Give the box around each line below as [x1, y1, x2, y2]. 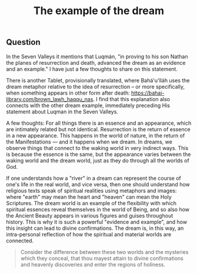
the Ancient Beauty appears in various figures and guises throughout [6, 212, 173, 219]
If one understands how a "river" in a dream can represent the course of [6, 175, 181, 182]
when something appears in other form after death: [6, 89, 131, 96]
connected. [6, 237, 34, 244]
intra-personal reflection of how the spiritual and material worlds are [6, 230, 172, 238]
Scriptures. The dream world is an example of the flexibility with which [6, 199, 176, 206]
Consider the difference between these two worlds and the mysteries [20, 248, 189, 255]
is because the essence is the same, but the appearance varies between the [6, 151, 191, 158]
